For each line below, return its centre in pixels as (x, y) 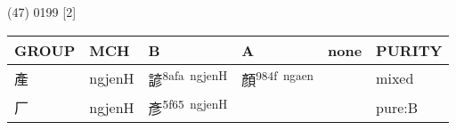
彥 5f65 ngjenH (188, 107)
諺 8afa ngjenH (188, 78)
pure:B (397, 107)
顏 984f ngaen (278, 78)
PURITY (409, 50)
